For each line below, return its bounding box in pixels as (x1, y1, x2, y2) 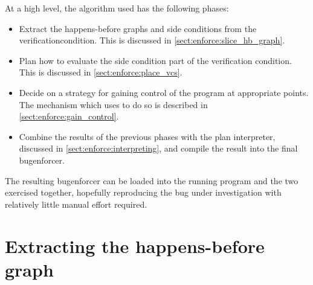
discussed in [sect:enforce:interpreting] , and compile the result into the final (19, 142, 298, 155)
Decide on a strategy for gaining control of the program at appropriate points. (19, 86, 309, 98)
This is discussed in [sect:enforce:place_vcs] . (19, 66, 182, 78)
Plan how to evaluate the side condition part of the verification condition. (19, 54, 292, 66)
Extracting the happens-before (5, 233, 265, 258)
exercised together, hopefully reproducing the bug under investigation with (5, 186, 282, 199)
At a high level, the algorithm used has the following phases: (5, 2, 229, 14)
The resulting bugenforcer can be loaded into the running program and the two (5, 174, 298, 187)
